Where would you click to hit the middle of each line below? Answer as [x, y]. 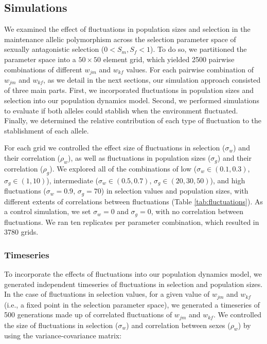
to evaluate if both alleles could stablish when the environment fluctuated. [121, 110]
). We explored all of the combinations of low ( [123, 168]
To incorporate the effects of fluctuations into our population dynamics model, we [133, 274]
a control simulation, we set [48, 211]
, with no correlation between [197, 211]
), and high [228, 180]
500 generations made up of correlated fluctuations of [88, 314]
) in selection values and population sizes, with [175, 191]
